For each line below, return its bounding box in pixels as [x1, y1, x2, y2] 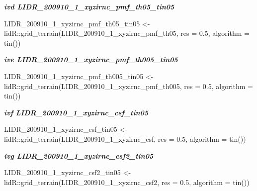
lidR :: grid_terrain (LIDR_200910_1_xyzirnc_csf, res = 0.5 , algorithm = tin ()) [4, 133, 246, 144]
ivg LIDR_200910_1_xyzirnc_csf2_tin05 [4, 150, 154, 161]
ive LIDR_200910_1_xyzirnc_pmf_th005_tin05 [4, 54, 178, 65]
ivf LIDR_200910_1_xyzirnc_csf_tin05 [4, 107, 149, 117]
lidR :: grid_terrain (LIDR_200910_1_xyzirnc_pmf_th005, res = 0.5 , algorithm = [4, 81, 253, 91]
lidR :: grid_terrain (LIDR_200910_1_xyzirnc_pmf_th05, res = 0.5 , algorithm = [4, 28, 250, 38]
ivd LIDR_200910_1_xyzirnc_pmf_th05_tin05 [4, 1, 174, 11]
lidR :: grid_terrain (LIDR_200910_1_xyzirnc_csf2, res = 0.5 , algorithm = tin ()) [4, 177, 250, 187]
